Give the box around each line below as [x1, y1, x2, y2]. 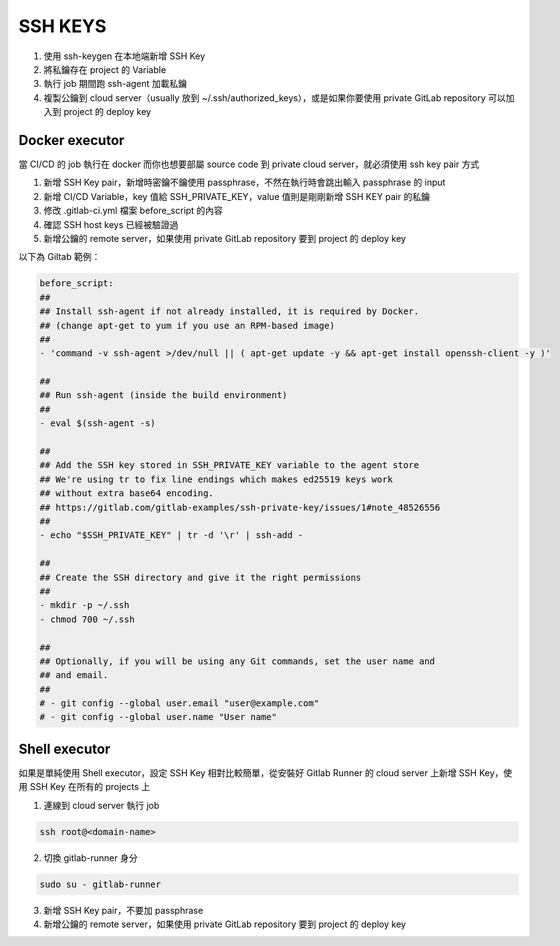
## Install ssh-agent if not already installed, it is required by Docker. [39, 306, 420, 317]
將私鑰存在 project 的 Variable [43, 63, 167, 75]
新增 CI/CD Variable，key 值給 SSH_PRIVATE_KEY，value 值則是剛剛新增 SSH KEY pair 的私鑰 [43, 190, 430, 202]
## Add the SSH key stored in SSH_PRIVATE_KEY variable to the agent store [39, 460, 420, 471]
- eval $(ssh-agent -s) [39, 418, 157, 429]
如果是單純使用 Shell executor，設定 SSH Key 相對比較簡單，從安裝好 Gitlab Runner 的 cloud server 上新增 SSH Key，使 [18, 766, 513, 779]
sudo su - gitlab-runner [39, 878, 162, 890]
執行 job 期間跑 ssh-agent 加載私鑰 [43, 78, 188, 90]
